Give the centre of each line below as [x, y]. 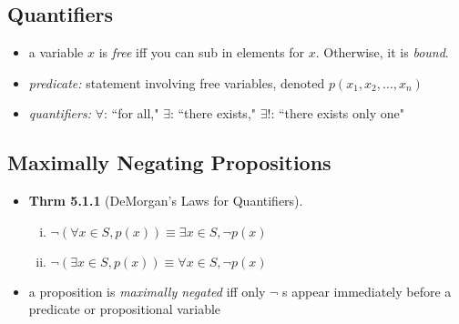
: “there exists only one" [337, 113]
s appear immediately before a [367, 291]
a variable [56, 52]
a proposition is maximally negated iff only [147, 291]
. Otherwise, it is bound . [382, 52]
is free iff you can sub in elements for [201, 52]
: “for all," [131, 113]
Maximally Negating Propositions [169, 162]
